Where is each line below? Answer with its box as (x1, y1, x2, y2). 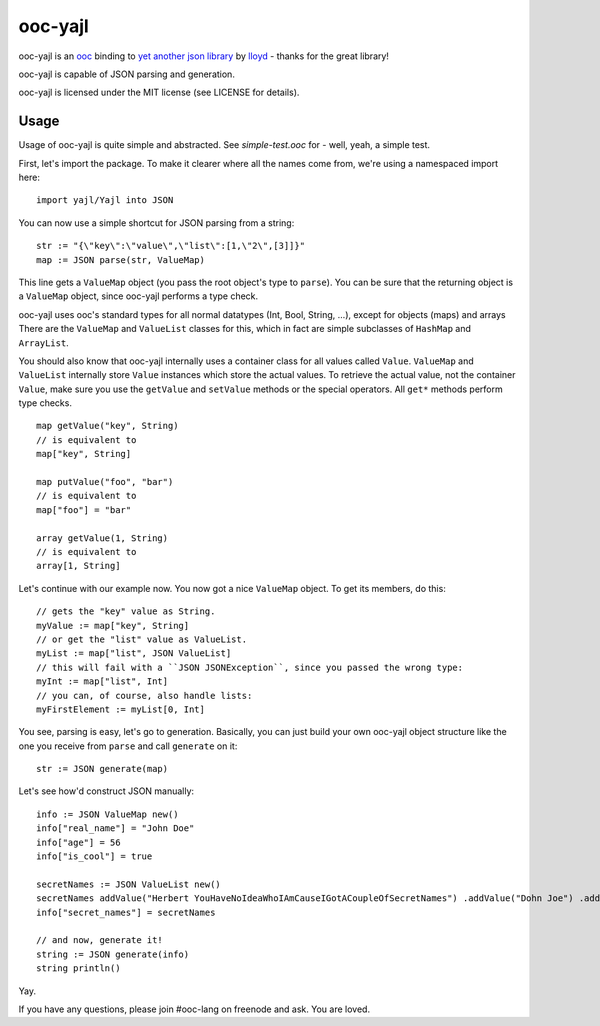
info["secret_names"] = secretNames (36, 906, 216, 918)
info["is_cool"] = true (36, 851, 153, 862)
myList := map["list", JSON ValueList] (36, 648, 232, 659)
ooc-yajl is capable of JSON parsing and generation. (18, 68, 235, 80)
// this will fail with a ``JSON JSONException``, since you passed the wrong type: (36, 661, 464, 673)
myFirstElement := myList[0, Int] (36, 703, 205, 715)
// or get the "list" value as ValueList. (36, 633, 248, 645)
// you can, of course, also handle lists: (36, 690, 253, 701)
